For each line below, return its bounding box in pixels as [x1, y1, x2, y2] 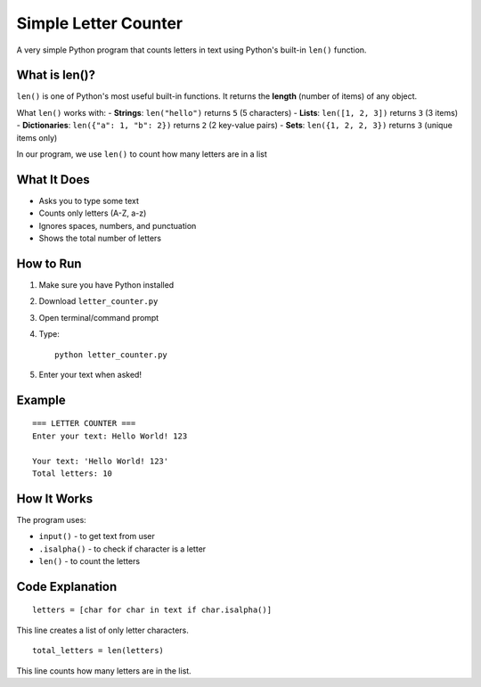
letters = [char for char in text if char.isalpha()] [32, 605, 272, 615]
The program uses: [16, 514, 86, 525]
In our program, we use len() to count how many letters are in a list [16, 149, 267, 159]
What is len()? [16, 68, 96, 83]
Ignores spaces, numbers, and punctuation [38, 220, 197, 231]
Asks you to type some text [38, 195, 140, 206]
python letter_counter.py [54, 349, 168, 360]
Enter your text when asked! [38, 369, 143, 380]
